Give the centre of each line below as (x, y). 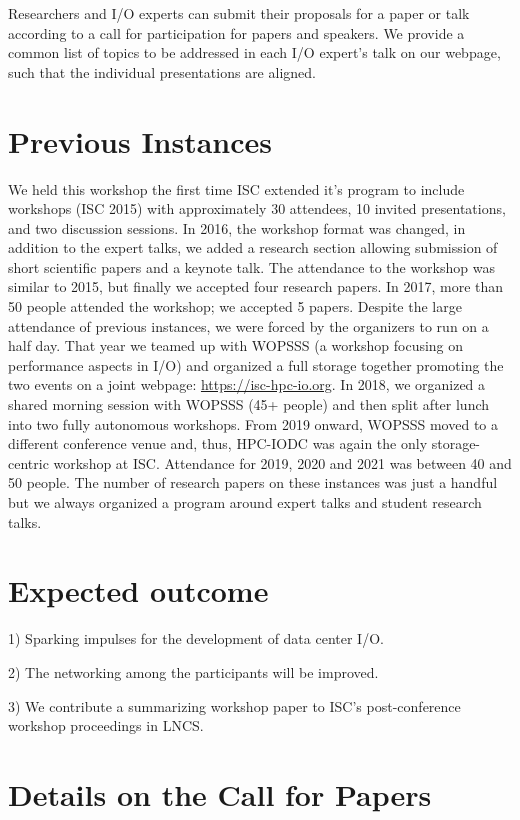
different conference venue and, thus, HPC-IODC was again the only (218, 443)
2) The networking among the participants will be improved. (193, 671)
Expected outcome (138, 590)
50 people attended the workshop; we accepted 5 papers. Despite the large (235, 306)
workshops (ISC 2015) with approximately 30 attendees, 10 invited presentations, (257, 208)
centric (28, 462)
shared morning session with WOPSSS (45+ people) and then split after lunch (249, 404)
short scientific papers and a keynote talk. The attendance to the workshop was (251, 266)
